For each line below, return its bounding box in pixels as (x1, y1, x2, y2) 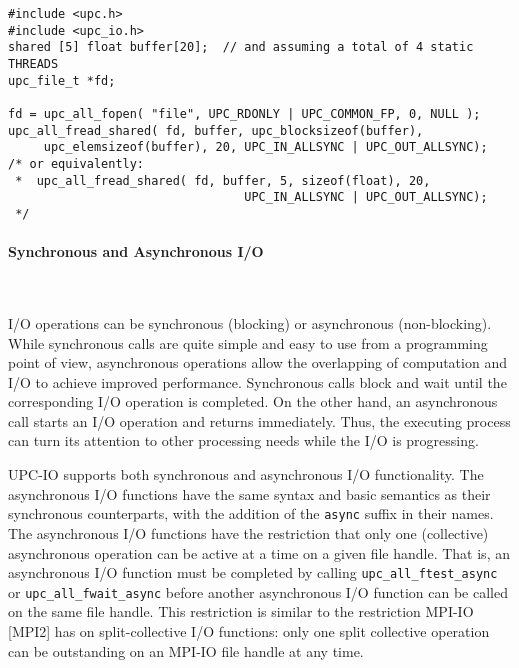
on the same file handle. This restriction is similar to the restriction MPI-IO (8, 601, 474, 622)
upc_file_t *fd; (8, 73, 116, 88)
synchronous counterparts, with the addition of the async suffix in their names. (8, 503, 494, 524)
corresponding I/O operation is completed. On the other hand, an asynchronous (8, 391, 498, 412)
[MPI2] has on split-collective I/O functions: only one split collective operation (8, 621, 490, 642)
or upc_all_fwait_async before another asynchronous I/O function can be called (8, 581, 508, 602)
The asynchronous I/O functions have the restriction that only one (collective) (8, 522, 489, 543)
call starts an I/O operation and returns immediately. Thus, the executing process (8, 410, 511, 431)
